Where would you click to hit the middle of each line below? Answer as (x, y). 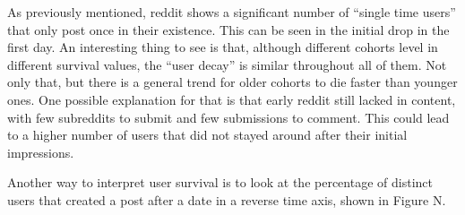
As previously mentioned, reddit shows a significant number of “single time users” (232, 12)
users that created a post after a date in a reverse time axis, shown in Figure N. (227, 199)
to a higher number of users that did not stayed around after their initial (207, 135)
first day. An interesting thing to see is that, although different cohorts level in (223, 47)
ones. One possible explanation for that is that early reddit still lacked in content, (232, 99)
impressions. (41, 152)
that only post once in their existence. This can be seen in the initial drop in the (228, 29)
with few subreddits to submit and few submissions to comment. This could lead (228, 117)
